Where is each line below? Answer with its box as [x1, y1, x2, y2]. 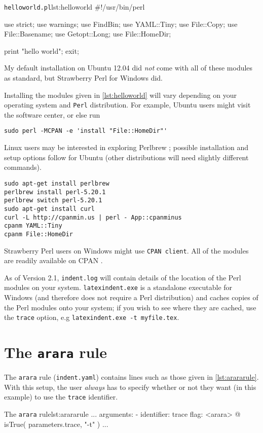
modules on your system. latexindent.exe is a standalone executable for [4, 282, 233, 293]
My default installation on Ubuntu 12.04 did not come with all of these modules [4, 62, 253, 73]
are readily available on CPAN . [4, 255, 103, 266]
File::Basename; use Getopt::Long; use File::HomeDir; [4, 28, 171, 39]
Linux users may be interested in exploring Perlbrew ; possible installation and [4, 142, 249, 153]
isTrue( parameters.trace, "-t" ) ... [4, 418, 108, 429]
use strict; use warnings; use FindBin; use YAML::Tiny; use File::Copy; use [4, 18, 238, 29]
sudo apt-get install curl [4, 205, 95, 212]
